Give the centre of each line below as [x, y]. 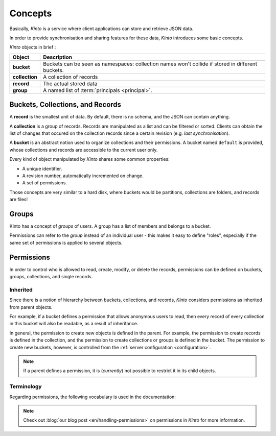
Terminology [26, 386]
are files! [19, 200]
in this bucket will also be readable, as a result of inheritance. [74, 324]
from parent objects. [31, 307]
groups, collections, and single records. [51, 277]
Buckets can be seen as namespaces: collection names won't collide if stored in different [150, 64]
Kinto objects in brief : [33, 47]
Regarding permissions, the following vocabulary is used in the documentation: [93, 397]
